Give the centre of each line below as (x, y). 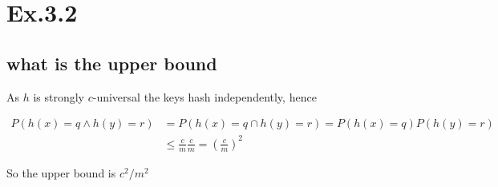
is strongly (59, 96)
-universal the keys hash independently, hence (204, 96)
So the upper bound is (61, 172)
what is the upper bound (112, 63)
